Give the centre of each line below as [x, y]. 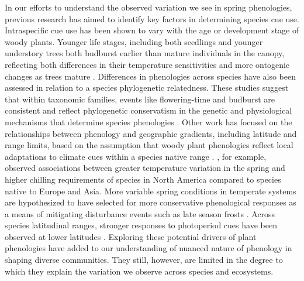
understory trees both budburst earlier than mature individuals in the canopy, [145, 53]
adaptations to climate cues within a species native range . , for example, [136, 156]
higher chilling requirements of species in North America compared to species [143, 179]
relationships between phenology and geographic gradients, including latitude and [151, 133]
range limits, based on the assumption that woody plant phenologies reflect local [149, 145]
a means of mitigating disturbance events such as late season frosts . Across [140, 213]
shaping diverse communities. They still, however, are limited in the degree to [144, 260]
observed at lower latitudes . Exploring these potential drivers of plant [131, 236]
